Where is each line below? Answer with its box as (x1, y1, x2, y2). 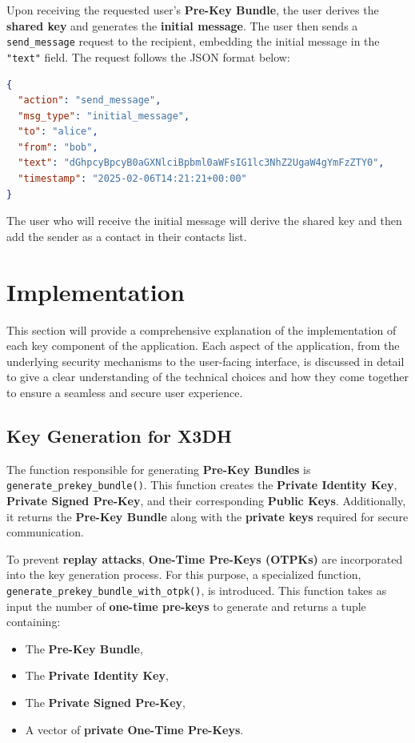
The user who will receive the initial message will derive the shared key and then (6, 212, 402, 229)
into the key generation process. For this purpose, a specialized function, (6, 566, 361, 583)
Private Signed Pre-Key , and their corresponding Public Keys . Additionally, (6, 492, 406, 508)
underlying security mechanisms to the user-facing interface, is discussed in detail (6, 352, 405, 369)
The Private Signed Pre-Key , (25, 693, 186, 710)
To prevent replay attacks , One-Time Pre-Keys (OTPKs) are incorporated (6, 550, 403, 567)
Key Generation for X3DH (6, 423, 232, 448)
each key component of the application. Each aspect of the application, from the (6, 337, 400, 354)
